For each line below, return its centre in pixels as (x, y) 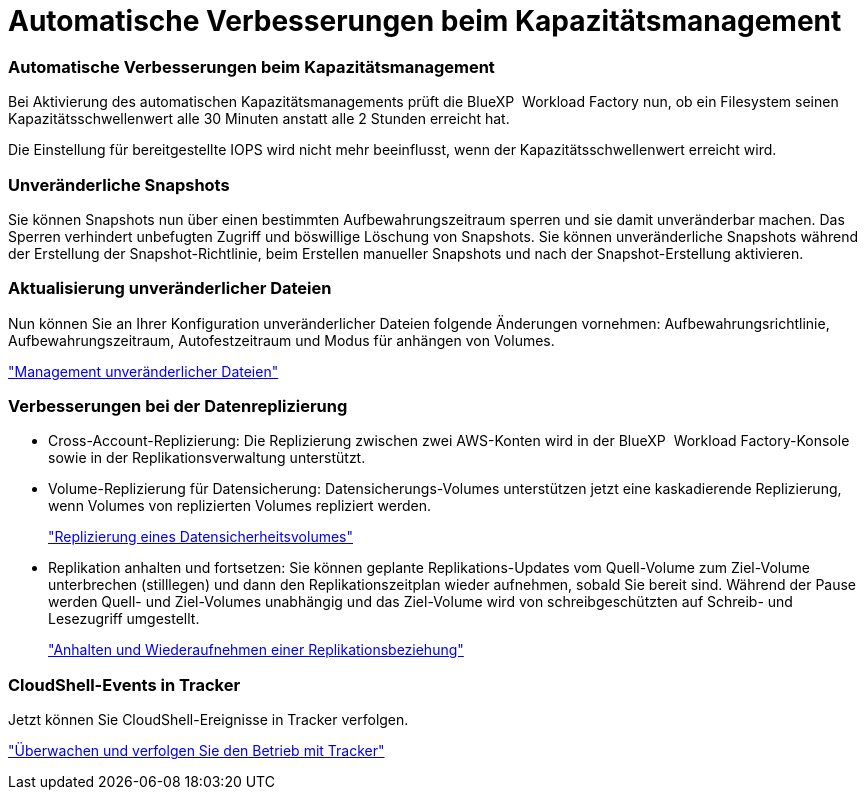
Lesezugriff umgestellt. (124, 619)
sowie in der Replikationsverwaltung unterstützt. (207, 458)
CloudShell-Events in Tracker (124, 684)
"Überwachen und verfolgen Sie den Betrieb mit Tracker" (196, 751)
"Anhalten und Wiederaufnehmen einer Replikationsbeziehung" (256, 650)
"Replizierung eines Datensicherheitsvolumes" (200, 537)
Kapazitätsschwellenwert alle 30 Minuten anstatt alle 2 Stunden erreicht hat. (259, 119)
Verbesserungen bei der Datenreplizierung (178, 406)
